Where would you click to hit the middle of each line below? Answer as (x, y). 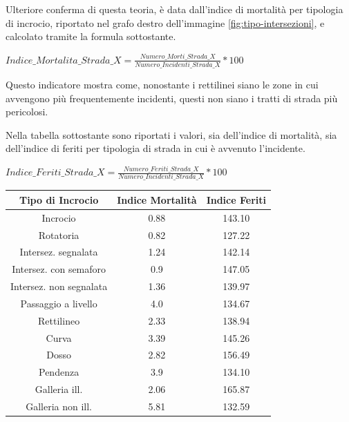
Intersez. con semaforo (59, 269)
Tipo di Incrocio (59, 199)
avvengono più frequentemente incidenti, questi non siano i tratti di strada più (172, 98)
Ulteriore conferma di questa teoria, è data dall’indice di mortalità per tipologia (174, 9)
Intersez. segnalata (59, 252)
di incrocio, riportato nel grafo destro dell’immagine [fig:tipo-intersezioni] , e (165, 22)
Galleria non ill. (59, 406)
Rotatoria (59, 234)
